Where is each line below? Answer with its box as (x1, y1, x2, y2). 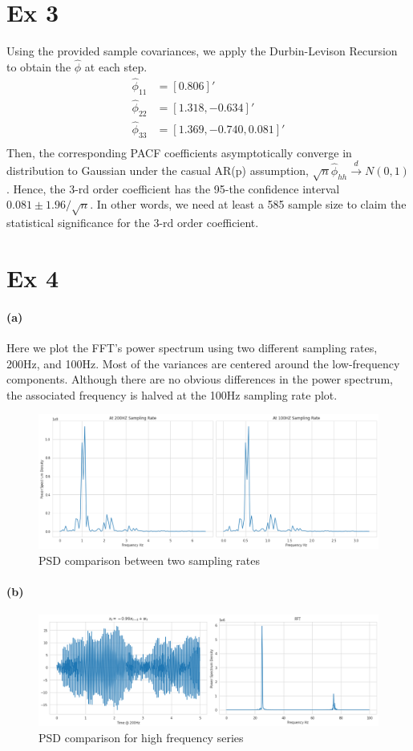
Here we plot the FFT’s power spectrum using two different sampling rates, (6, 339, 378, 355)
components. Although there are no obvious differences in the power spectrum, (6, 371, 393, 388)
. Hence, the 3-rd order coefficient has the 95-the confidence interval (6, 180, 340, 197)
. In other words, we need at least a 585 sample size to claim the (90, 196, 407, 213)
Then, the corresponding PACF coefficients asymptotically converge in (6, 144, 352, 160)
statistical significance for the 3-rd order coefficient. (6, 214, 259, 231)
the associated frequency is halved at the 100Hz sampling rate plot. (6, 386, 338, 403)
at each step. (84, 58, 148, 75)
